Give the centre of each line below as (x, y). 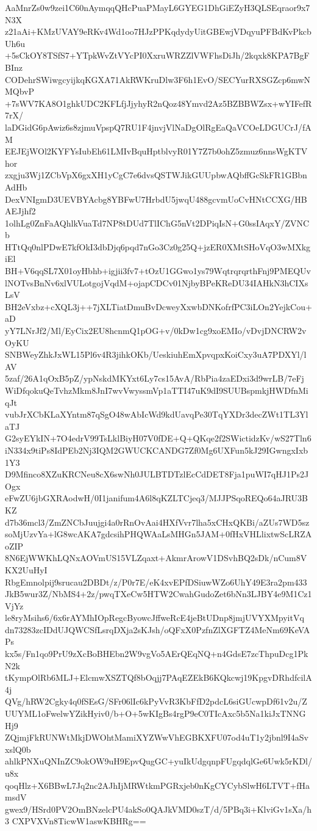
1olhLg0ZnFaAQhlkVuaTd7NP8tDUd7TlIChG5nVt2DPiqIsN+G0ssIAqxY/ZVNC (157, 223)
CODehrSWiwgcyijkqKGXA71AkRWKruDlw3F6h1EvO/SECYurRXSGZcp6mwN (158, 79)
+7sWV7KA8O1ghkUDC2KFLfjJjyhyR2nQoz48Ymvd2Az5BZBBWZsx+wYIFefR (158, 103)
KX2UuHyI (26, 569)
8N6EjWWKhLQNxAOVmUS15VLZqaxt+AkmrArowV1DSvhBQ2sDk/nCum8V (156, 558)
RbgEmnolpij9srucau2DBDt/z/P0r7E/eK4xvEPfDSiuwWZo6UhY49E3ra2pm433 (156, 582)
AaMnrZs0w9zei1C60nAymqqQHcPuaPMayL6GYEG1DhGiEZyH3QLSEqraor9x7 (158, 7)
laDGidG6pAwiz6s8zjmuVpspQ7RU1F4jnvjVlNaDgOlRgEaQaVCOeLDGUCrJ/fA (158, 127)
